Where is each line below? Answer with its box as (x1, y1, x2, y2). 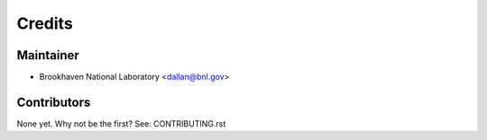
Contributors (16, 94, 91, 109)
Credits (16, 13, 74, 33)
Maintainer (16, 48, 80, 63)
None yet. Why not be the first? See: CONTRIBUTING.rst (16, 118, 226, 129)
